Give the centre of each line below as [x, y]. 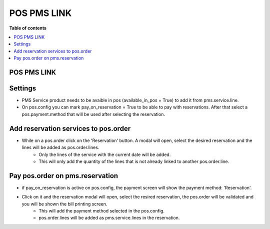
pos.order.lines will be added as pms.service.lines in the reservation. [109, 218]
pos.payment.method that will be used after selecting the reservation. [93, 114]
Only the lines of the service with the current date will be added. [105, 154]
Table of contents [28, 28]
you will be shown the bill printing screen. [64, 204]
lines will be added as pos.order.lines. [60, 147]
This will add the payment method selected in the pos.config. [102, 210]
